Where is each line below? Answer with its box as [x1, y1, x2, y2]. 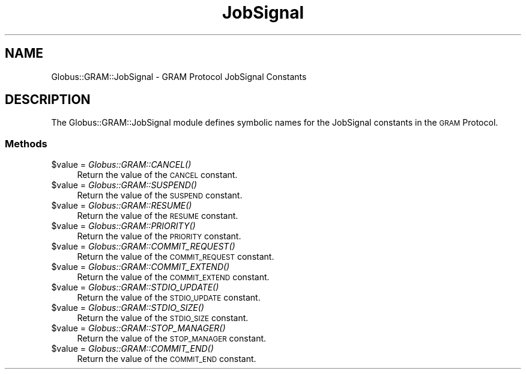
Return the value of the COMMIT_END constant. [77, 354, 256, 364]
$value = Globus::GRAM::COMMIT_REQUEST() [51, 241, 235, 252]
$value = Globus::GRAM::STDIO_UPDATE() [51, 282, 219, 293]
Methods [5, 137, 47, 150]
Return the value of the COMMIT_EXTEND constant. [77, 272, 270, 283]
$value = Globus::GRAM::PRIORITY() [51, 221, 196, 231]
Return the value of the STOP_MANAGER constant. [77, 333, 267, 344]
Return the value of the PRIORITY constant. [77, 231, 241, 242]
